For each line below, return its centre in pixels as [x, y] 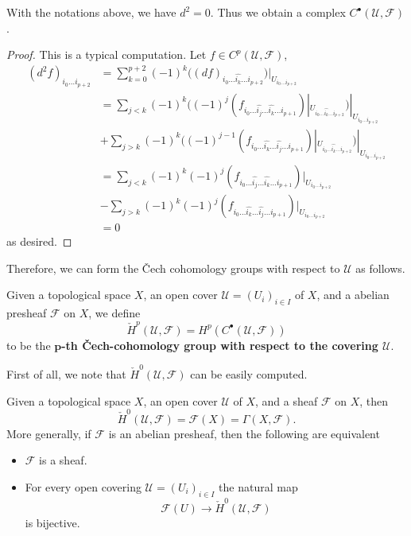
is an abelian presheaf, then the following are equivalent [244, 433]
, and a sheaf [287, 400]
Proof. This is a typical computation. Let [107, 54]
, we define [114, 313]
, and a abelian [353, 295]
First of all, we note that [66, 373]
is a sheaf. [63, 460]
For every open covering [83, 487]
